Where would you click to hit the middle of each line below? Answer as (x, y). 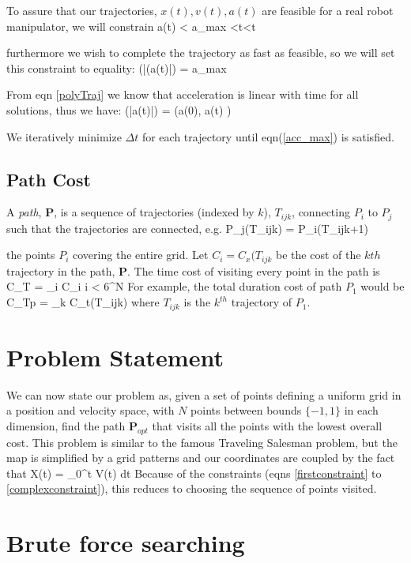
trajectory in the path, (61, 270)
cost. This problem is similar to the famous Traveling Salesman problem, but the (202, 442)
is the (197, 302)
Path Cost (49, 179)
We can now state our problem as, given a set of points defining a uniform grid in (204, 394)
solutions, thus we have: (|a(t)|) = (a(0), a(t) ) (119, 109)
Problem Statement (115, 357)
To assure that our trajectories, (82, 10)
